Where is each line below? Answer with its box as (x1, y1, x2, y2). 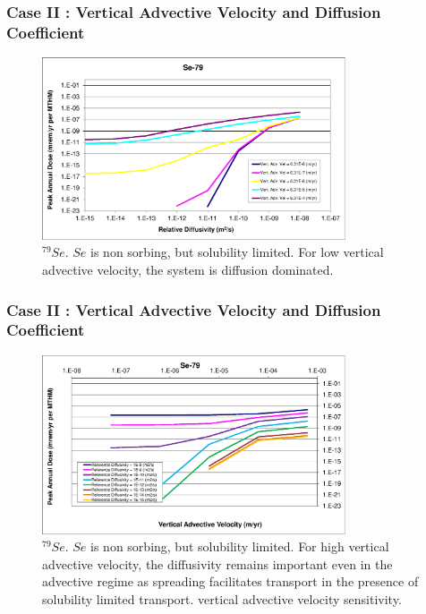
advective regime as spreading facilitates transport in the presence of (42, 572, 419, 591)
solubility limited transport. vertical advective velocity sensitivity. (42, 589, 402, 608)
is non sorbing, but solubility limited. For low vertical (90, 243, 384, 261)
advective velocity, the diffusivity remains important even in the (42, 554, 393, 573)
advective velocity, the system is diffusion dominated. (42, 260, 334, 279)
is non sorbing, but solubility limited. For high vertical (90, 537, 389, 556)
